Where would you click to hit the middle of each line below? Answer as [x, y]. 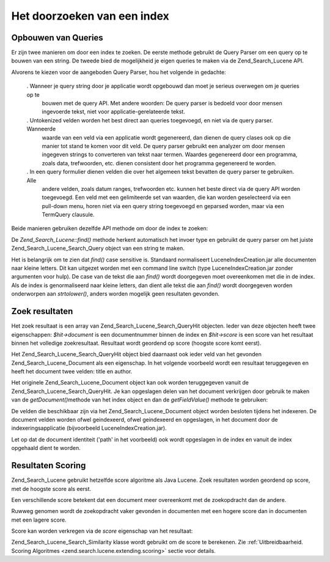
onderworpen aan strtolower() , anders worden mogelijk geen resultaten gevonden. [116, 294]
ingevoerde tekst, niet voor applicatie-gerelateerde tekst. [114, 112]
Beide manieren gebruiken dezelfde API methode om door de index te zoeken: [110, 228]
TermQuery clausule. [68, 215]
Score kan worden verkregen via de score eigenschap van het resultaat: [102, 531]
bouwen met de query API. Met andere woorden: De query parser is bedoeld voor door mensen [162, 103]
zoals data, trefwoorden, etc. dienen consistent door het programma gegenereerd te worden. [159, 163]
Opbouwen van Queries [57, 38]
